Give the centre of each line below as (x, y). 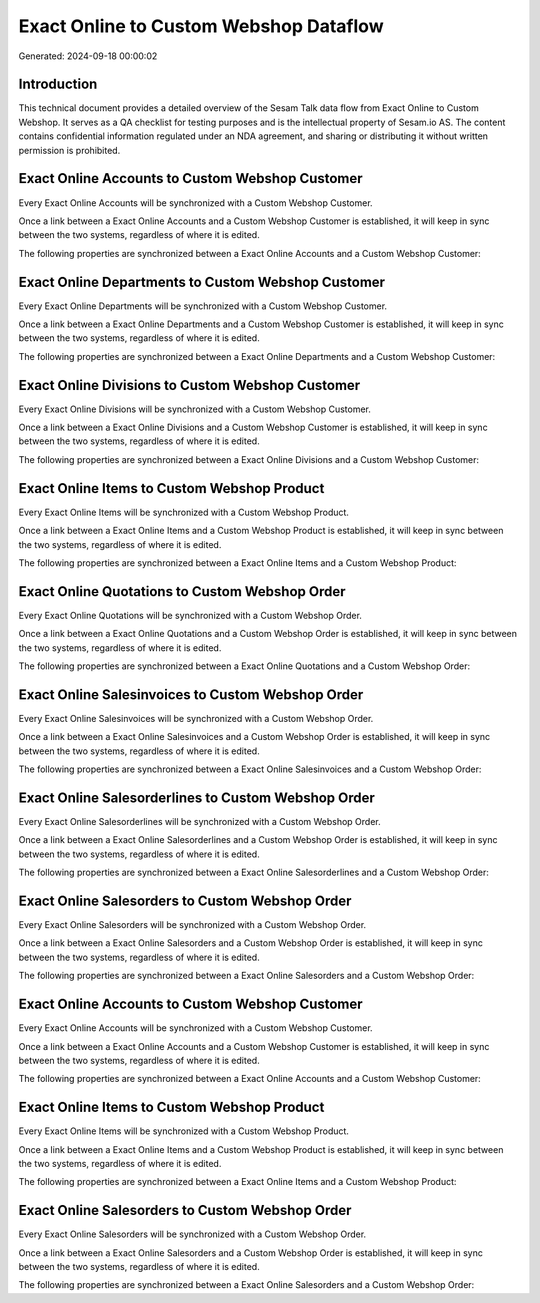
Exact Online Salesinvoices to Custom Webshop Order (191, 694)
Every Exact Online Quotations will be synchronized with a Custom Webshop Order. (190, 615)
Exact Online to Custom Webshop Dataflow (201, 26)
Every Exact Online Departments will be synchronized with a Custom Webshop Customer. (203, 306)
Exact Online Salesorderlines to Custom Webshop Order (196, 797)
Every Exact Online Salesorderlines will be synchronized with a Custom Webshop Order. (200, 821)
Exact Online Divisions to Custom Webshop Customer (189, 385)
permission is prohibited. (69, 150)
